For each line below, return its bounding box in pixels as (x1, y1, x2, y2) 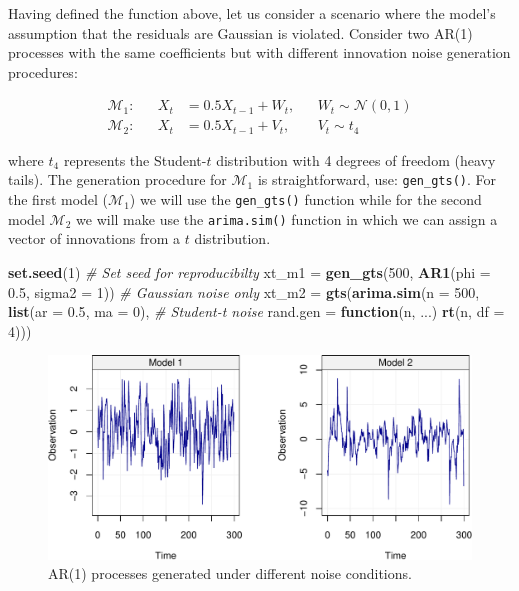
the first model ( (8, 189, 109, 210)
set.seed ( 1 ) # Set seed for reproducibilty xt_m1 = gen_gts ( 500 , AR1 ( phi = (8, 262, 491, 283)
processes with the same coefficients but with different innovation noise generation (8, 42, 511, 63)
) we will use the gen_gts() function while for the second (129, 189, 482, 210)
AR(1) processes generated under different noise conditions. (48, 563, 412, 584)
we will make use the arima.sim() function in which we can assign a (76, 208, 498, 229)
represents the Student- (63, 149, 207, 170)
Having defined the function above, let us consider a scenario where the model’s (8, 3, 496, 23)
